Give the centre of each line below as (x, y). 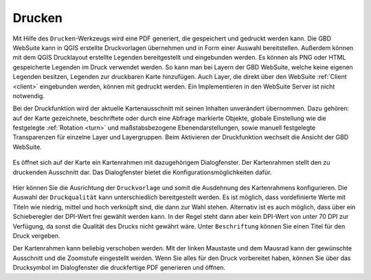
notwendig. (29, 95)
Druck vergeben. (36, 235)
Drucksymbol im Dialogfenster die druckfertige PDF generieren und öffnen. (119, 268)
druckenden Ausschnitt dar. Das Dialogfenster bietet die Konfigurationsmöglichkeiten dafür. (142, 172)
